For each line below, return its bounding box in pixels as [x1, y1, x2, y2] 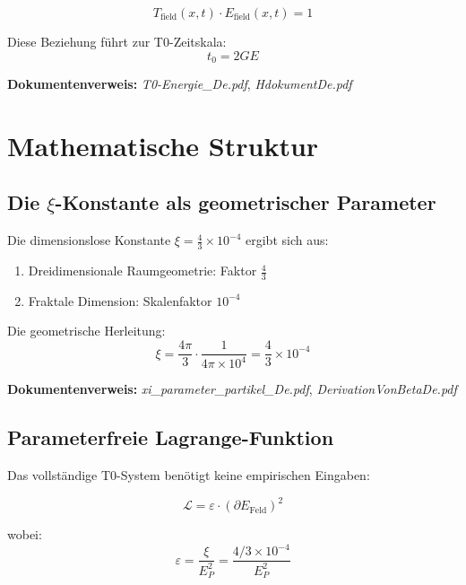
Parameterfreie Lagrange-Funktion [7, 423, 334, 451]
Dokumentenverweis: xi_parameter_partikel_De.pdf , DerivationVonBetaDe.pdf [7, 380, 457, 398]
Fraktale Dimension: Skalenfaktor [28, 291, 212, 310]
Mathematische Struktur [7, 127, 319, 163]
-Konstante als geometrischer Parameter [55, 188, 436, 216]
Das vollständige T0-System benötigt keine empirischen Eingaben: [7, 466, 370, 485]
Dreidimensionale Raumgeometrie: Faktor [28, 261, 257, 280]
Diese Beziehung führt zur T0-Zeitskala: [7, 32, 227, 50]
